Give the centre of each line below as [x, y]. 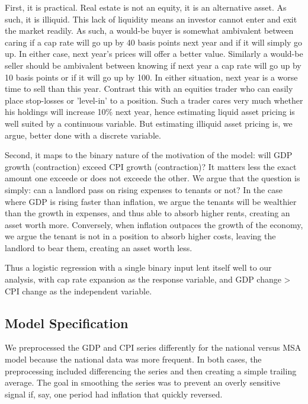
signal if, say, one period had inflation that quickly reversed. [114, 394]
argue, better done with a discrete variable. [83, 135]
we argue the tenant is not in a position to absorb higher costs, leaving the [140, 236]
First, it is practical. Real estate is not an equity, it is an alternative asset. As [146, 7]
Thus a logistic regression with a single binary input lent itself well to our [138, 267]
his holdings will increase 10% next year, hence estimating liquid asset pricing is [150, 112]
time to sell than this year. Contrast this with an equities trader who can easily [149, 89]
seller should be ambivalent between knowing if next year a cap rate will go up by [153, 65]
